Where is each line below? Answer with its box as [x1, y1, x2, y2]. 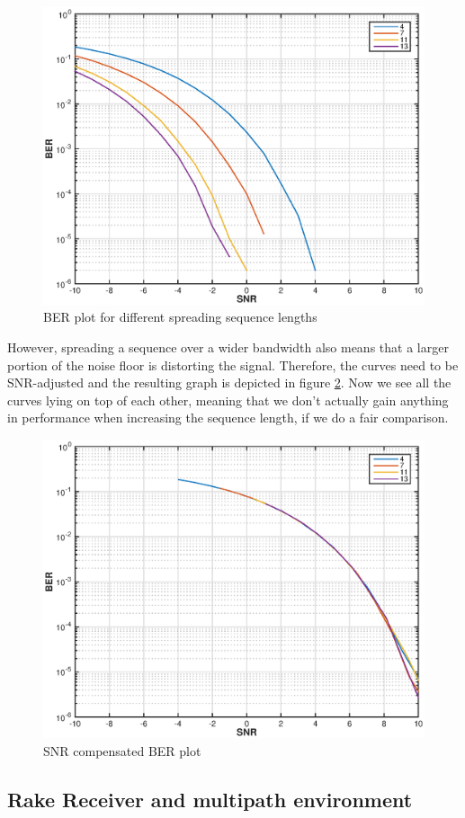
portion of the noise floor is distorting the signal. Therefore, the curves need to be [7, 355, 459, 374]
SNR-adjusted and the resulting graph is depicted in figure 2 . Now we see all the [7, 373, 452, 392]
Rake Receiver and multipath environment [7, 786, 413, 814]
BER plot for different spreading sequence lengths [43, 307, 317, 326]
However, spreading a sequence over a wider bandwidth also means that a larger [7, 338, 449, 357]
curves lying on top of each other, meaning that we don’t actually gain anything [7, 390, 449, 409]
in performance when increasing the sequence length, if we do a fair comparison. [7, 408, 449, 427]
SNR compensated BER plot [43, 742, 201, 760]
